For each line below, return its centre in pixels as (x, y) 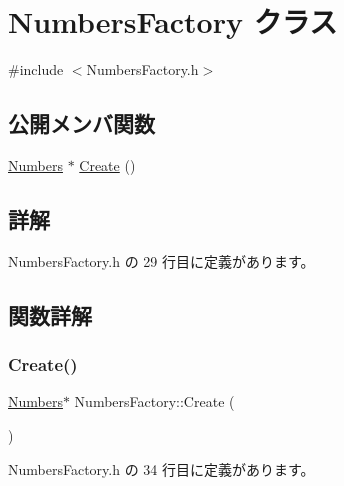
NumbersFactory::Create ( (154, 401)
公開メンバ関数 (81, 123)
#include (36, 69)
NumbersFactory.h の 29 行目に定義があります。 (161, 260)
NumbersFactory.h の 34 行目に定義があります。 (161, 468)
